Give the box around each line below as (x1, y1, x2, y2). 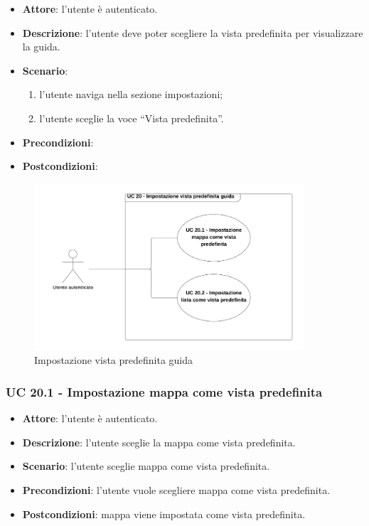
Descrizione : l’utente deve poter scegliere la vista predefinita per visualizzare (22, 25, 363, 40)
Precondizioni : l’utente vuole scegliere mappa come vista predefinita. (22, 483, 331, 498)
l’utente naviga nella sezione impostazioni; (39, 87, 223, 102)
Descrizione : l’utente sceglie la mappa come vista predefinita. (22, 434, 296, 449)
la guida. (22, 39, 60, 54)
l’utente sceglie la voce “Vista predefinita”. (39, 110, 224, 125)
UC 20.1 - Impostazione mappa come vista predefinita (6, 382, 323, 400)
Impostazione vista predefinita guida (34, 353, 193, 367)
